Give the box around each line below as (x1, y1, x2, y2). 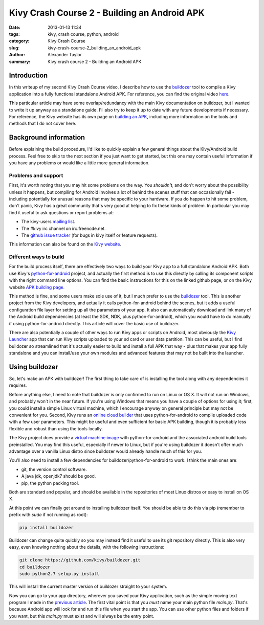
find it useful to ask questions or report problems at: (9, 209, 114, 215)
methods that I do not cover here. (9, 120, 77, 127)
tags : (9, 31, 20, 37)
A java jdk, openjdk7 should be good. (21, 473, 96, 479)
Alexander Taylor (47, 52, 82, 58)
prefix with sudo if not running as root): (9, 512, 88, 518)
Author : (9, 52, 25, 58)
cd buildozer (19, 564, 51, 570)
